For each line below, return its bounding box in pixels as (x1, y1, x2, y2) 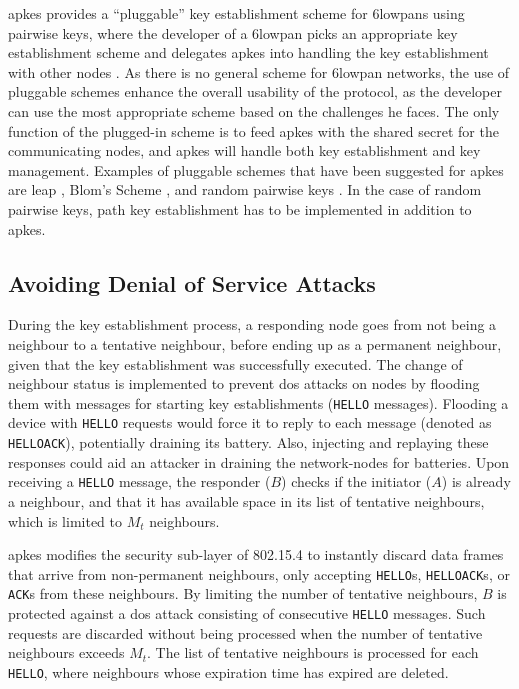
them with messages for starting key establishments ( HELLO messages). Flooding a (8, 392, 509, 413)
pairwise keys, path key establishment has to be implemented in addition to (8, 198, 472, 219)
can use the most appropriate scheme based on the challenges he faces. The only (8, 100, 500, 121)
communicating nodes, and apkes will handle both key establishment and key (8, 140, 481, 161)
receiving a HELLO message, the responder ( (8, 471, 271, 492)
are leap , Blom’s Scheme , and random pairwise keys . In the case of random (8, 179, 482, 200)
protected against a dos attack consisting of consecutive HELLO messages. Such (8, 603, 486, 624)
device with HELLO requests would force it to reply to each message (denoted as (8, 412, 492, 433)
